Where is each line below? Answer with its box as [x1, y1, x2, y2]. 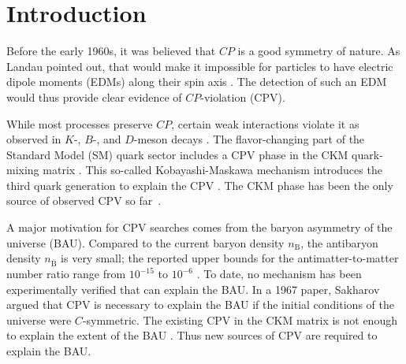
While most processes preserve [6, 115, 153, 132]
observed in [6, 131, 61, 147]
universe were [6, 311, 72, 328]
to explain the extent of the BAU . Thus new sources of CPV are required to [6, 327, 378, 344]
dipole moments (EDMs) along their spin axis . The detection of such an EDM [6, 73, 387, 90]
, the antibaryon [300, 234, 378, 251]
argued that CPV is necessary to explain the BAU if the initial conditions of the [6, 296, 394, 313]
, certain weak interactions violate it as [171, 115, 359, 132]
